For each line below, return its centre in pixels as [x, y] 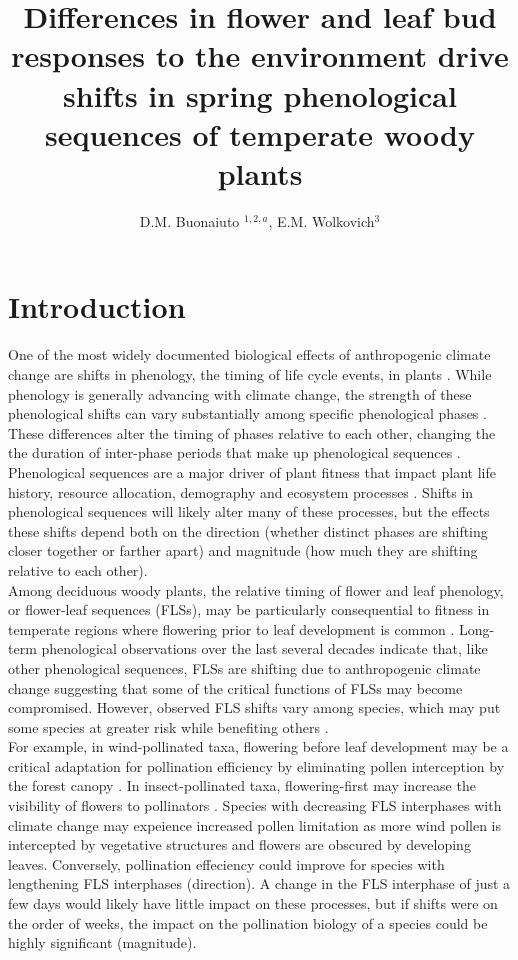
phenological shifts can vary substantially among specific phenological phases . [247, 413]
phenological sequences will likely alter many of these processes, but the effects [249, 511]
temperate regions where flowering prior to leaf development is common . [231, 628]
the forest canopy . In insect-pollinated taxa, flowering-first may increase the [242, 785]
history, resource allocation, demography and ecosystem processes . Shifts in [241, 491]
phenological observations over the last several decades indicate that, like [264, 648]
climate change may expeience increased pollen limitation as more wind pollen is [254, 824]
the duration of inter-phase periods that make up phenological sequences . [234, 452]
